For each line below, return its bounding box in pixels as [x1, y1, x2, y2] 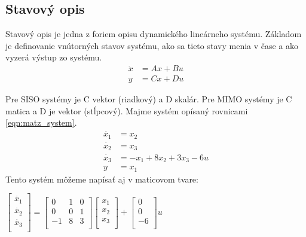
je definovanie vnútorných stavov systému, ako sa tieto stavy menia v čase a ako [5, 39, 299, 51]
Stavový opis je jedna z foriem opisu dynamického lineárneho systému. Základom [5, 28, 302, 40]
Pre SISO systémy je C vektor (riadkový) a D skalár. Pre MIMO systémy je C [5, 93, 292, 105]
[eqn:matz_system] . [5, 116, 77, 129]
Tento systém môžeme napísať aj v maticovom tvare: [5, 172, 198, 185]
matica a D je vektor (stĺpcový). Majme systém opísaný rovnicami [5, 104, 248, 117]
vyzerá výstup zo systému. [5, 51, 102, 63]
